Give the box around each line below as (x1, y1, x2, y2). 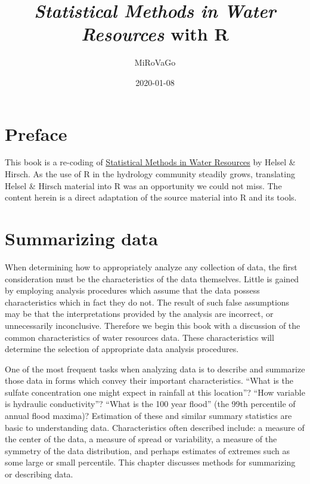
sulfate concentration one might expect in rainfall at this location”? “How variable (5, 386, 305, 398)
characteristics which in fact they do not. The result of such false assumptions (5, 295, 290, 308)
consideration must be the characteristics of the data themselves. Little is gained (5, 272, 299, 285)
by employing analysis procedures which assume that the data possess (5, 284, 260, 297)
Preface (5, 121, 67, 146)
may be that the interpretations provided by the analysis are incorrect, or (5, 307, 274, 320)
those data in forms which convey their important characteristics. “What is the (5, 374, 293, 387)
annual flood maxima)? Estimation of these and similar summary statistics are (5, 409, 292, 422)
